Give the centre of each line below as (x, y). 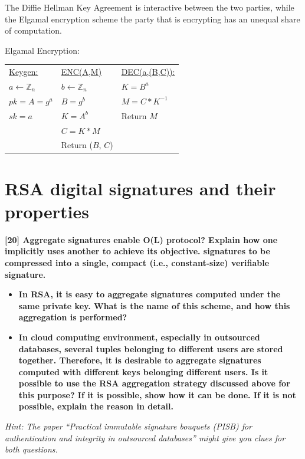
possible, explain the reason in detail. (96, 406)
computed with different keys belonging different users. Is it (143, 371)
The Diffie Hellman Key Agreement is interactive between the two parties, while (150, 7)
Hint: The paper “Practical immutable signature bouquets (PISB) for (129, 426)
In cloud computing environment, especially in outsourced (139, 337)
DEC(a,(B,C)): (148, 72)
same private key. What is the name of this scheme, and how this (154, 305)
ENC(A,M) (81, 72)
